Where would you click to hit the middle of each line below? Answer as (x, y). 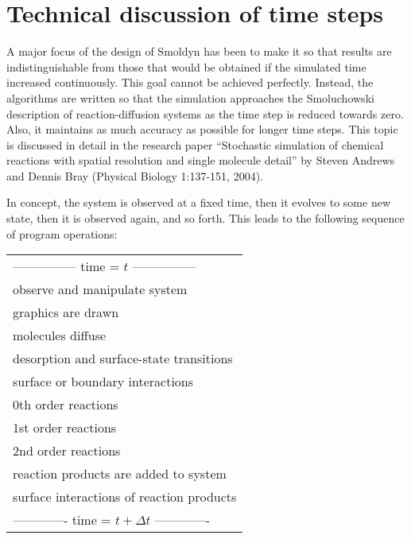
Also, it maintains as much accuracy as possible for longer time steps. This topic (202, 129)
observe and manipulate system (100, 289)
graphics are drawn (66, 312)
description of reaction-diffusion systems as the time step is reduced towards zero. (205, 113)
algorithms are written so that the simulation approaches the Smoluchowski (190, 97)
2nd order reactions (67, 451)
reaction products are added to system (120, 474)
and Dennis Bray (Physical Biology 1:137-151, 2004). (135, 175)
